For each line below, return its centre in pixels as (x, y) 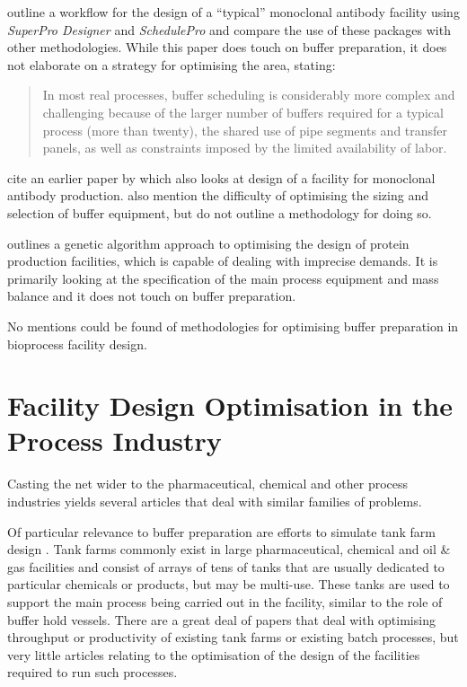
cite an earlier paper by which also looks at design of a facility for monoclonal (221, 177)
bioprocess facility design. (77, 343)
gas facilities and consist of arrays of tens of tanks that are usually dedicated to (226, 566)
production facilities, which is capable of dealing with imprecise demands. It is (223, 261)
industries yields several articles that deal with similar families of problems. (215, 501)
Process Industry (115, 440)
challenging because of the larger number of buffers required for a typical (243, 112)
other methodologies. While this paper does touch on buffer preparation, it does (227, 47)
